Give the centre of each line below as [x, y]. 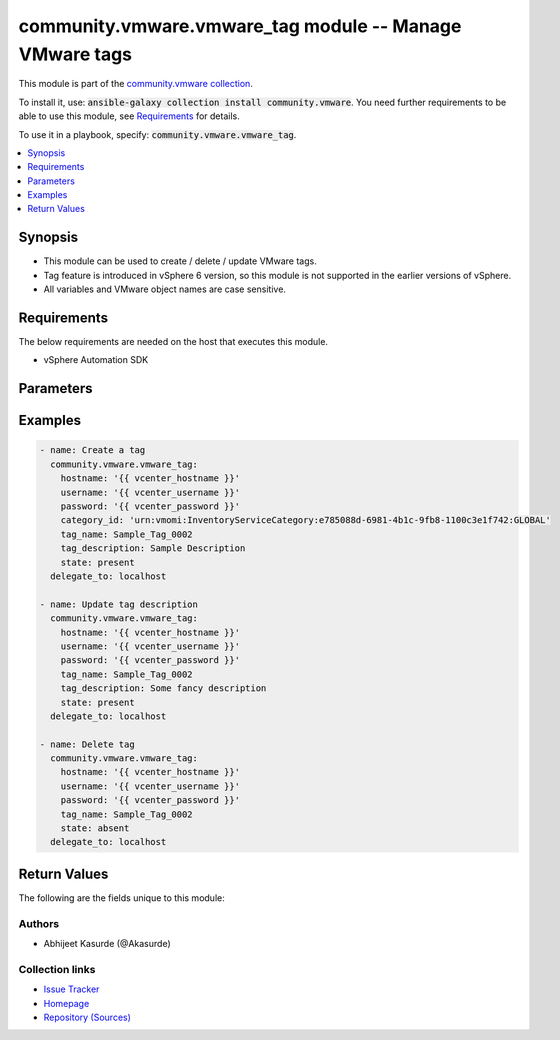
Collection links [57, 969]
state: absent [95, 828]
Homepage [66, 1003]
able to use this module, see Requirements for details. [129, 116]
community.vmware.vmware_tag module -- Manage [240, 26]
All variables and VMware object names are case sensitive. [165, 289]
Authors [39, 923]
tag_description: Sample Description [153, 548]
